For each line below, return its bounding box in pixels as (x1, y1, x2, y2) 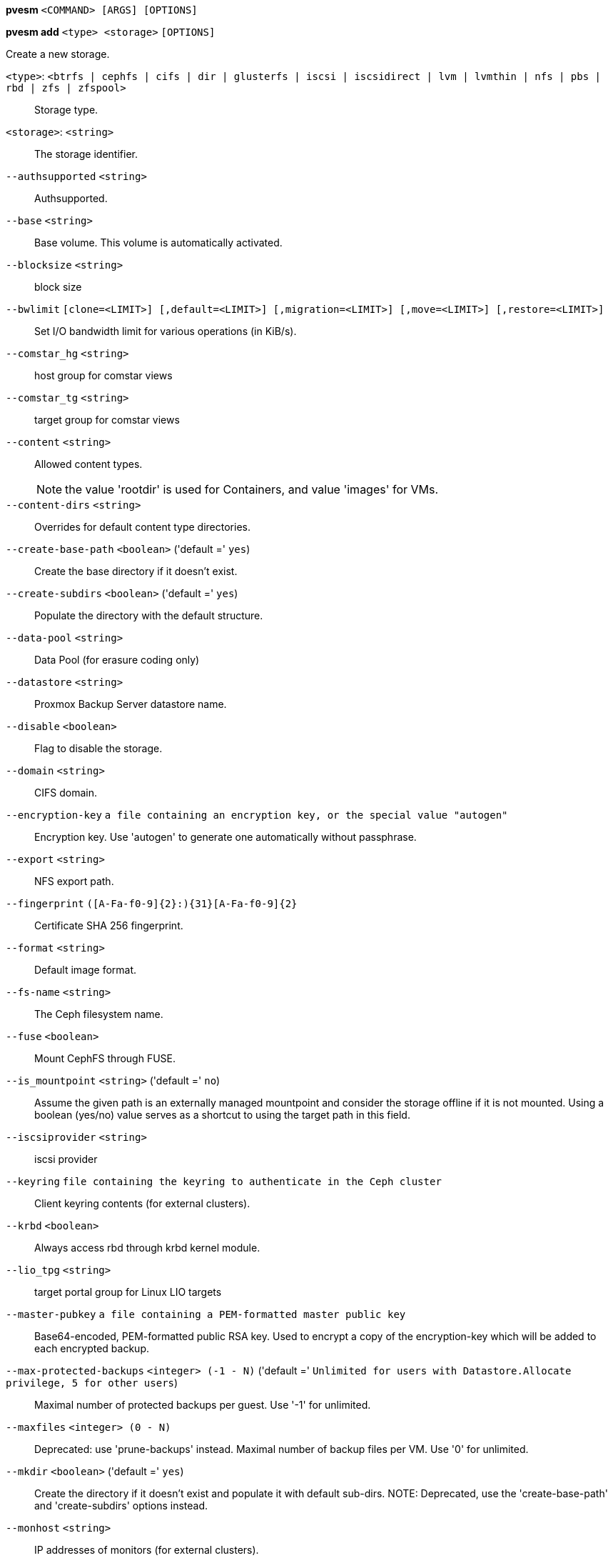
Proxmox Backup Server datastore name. (34, 698, 227, 710)
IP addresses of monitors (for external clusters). (34, 1544, 259, 1556)
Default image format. (34, 964, 137, 976)
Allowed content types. (34, 458, 143, 470)
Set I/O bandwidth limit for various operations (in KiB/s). (34, 325, 297, 337)
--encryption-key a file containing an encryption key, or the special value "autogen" (6, 809, 508, 821)
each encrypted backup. (34, 1342, 149, 1354)
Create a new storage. (6, 48, 110, 60)
